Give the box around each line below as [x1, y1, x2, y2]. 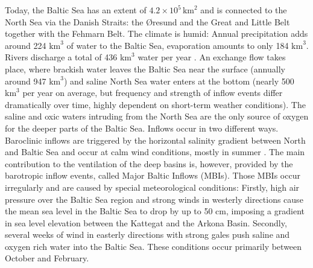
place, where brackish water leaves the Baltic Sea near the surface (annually [5, 62, 285, 75]
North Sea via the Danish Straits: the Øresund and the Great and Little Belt [5, 15, 290, 28]
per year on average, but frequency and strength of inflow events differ [22, 86, 283, 99]
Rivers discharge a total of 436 [5, 51, 118, 63]
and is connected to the [200, 4, 287, 16]
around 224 [5, 39, 46, 51]
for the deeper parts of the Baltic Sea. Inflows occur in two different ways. [5, 121, 279, 134]
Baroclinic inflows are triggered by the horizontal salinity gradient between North [5, 133, 306, 146]
